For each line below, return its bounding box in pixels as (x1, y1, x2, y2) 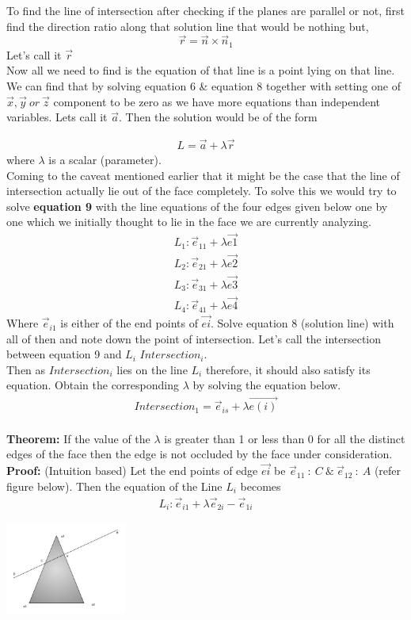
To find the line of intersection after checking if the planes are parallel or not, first (6, 2, 405, 18)
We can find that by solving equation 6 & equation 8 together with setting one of (6, 78, 401, 94)
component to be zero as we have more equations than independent (53, 93, 380, 109)
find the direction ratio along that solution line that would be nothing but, (6, 17, 369, 34)
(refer (374, 462, 401, 479)
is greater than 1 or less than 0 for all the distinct (164, 430, 405, 446)
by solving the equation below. (192, 377, 341, 393)
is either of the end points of (60, 315, 198, 331)
